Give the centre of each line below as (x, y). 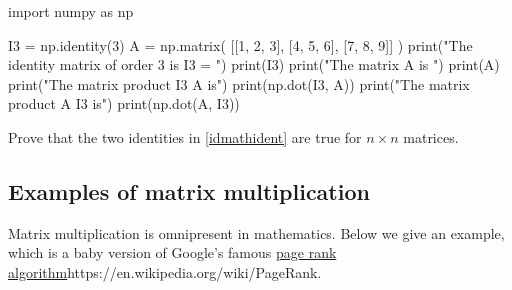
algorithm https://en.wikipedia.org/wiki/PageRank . (165, 271)
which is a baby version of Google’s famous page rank (172, 252)
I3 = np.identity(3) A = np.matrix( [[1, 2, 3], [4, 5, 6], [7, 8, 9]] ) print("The (240, 44)
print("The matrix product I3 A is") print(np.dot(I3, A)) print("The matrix (239, 83)
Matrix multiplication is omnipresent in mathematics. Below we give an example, (256, 232)
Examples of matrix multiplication (189, 190)
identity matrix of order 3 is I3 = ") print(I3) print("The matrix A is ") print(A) (254, 64)
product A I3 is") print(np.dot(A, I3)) (124, 103)
